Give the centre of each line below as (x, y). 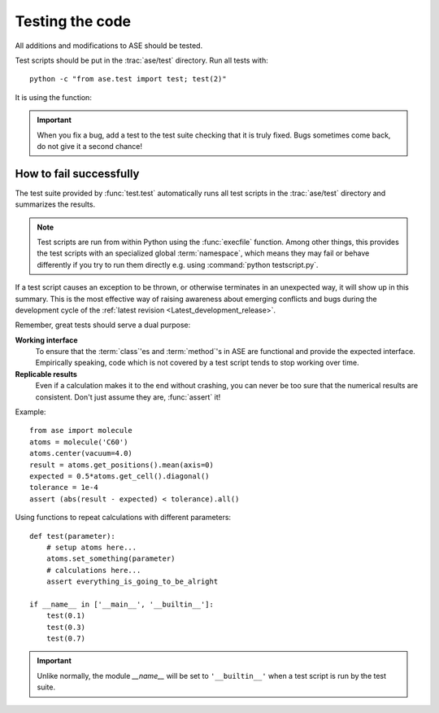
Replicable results (46, 374)
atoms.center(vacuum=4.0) (81, 453)
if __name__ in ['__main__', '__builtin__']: (122, 604)
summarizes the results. (55, 204)
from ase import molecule (81, 431)
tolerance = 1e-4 (64, 488)
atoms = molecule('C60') (79, 442)
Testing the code (73, 21)
